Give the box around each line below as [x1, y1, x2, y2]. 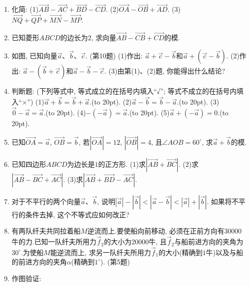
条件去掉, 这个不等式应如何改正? [25, 209, 129, 219]
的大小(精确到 [158, 247, 203, 257]
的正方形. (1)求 [98, 158, 146, 169]
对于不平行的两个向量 [11, 196, 81, 206]
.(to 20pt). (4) [43, 107, 86, 118]
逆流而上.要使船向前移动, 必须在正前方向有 [87, 226, 224, 236]
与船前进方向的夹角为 [174, 236, 244, 247]
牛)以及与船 [206, 247, 244, 257]
